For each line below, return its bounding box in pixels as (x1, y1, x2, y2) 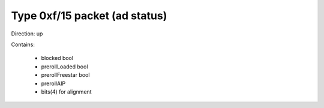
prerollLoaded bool (41, 63, 88, 70)
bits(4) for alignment (41, 88, 92, 95)
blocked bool (41, 55, 74, 62)
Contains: (11, 41, 35, 48)
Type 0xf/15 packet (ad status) (11, 9, 167, 22)
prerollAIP (41, 80, 66, 87)
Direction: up (11, 30, 43, 37)
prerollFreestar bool (41, 71, 90, 79)
